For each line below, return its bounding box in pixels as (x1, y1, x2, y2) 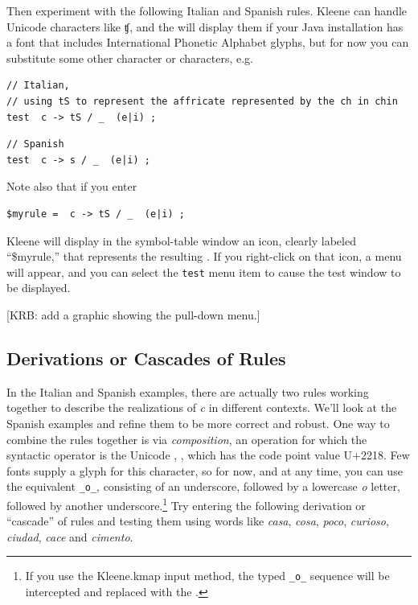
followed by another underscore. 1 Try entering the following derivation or (6, 494, 366, 513)
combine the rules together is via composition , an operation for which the (6, 430, 367, 447)
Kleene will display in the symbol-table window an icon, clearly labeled (6, 232, 356, 249)
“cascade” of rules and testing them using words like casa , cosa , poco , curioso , (6, 512, 389, 529)
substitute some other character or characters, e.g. (6, 49, 253, 66)
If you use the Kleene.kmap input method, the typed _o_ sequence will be (25, 567, 390, 584)
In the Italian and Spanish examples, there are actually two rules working (6, 383, 369, 400)
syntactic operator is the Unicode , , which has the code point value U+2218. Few (6, 447, 410, 463)
